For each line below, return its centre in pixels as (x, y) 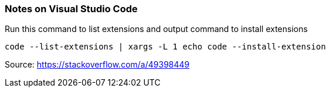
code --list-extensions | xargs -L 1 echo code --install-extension (165, 47)
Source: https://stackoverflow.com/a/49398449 (97, 65)
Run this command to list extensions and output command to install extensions (156, 29)
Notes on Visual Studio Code (71, 9)
